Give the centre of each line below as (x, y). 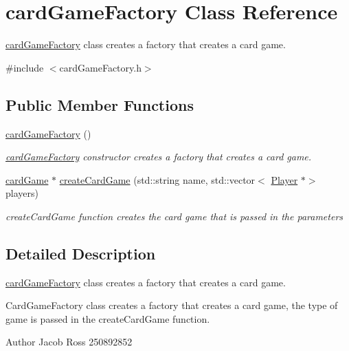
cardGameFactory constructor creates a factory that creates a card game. (159, 157)
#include (25, 67)
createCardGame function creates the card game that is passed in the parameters (174, 216)
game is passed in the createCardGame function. (108, 318)
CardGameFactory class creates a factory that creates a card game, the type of (172, 305)
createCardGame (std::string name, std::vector (157, 179)
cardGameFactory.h (100, 67)
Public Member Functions (100, 104)
